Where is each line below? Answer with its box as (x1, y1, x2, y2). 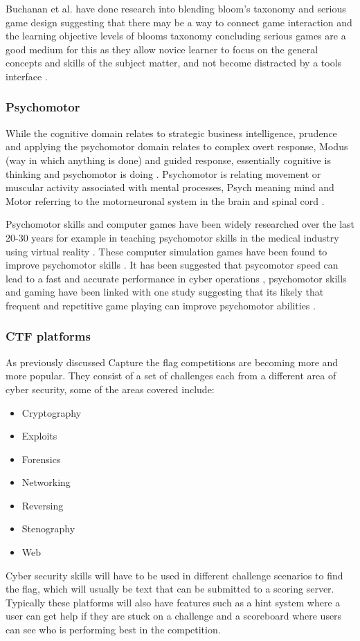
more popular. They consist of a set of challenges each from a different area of (6, 368, 336, 383)
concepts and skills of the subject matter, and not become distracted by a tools (6, 55, 342, 70)
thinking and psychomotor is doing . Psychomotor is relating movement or (6, 166, 321, 181)
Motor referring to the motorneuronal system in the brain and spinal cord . (6, 193, 325, 208)
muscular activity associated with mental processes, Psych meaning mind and (6, 180, 334, 195)
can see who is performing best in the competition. (6, 622, 221, 637)
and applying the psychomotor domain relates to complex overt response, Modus (6, 139, 348, 154)
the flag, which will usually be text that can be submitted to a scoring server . (6, 581, 334, 596)
